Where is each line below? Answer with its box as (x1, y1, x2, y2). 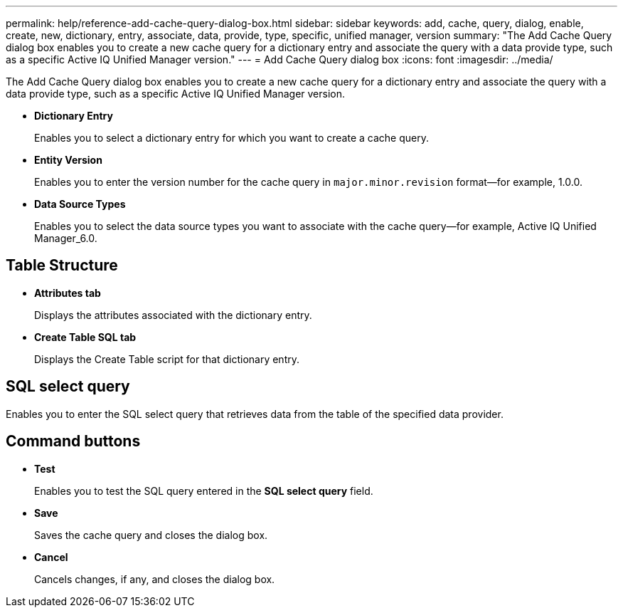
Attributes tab (34, 286, 101, 299)
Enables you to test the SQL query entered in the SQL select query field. (34, 484, 373, 497)
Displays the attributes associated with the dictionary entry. (34, 308, 312, 321)
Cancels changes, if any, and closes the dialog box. (34, 572, 275, 585)
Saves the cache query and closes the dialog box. (34, 528, 268, 541)
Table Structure (6, 256, 118, 275)
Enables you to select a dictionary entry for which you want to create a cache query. (34, 132, 429, 144)
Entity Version (34, 154, 102, 166)
